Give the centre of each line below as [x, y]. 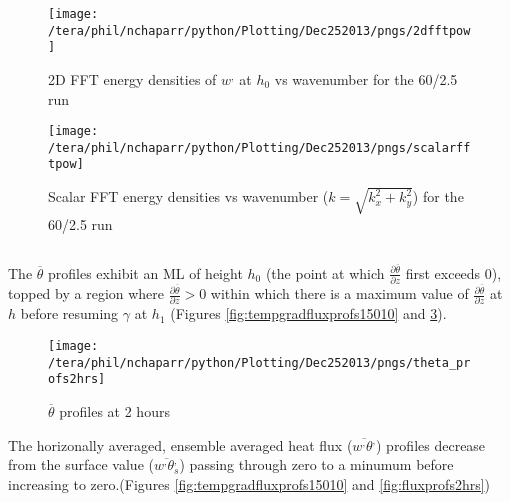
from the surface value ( [81, 464]
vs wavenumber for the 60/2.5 [366, 78]
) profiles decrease [430, 444]
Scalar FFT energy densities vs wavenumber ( [188, 196]
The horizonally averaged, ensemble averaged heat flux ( [180, 444]
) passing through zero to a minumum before [316, 464]
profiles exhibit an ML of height [145, 272]
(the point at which [325, 272]
